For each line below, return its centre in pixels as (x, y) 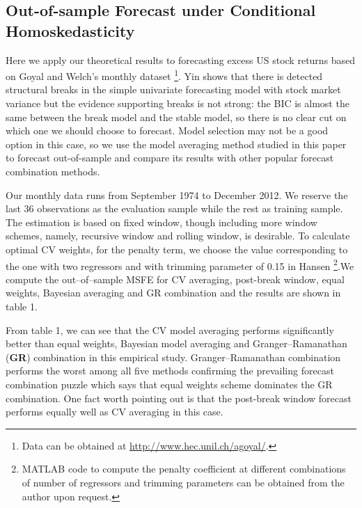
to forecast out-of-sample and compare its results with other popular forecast (170, 158)
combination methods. (53, 171)
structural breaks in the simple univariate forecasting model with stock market (173, 89)
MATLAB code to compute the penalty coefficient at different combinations (184, 469)
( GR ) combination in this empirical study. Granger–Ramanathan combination (173, 357)
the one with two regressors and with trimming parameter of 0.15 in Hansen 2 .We (180, 264)
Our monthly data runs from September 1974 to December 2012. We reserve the (177, 195)
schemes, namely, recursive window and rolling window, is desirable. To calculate (178, 236)
